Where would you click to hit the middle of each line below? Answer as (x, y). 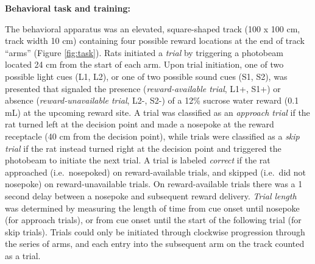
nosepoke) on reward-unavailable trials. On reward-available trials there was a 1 (154, 184)
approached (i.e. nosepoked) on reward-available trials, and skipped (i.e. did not (155, 172)
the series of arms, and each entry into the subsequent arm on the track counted (155, 244)
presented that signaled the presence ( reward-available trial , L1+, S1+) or (143, 88)
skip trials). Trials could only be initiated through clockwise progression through (155, 231)
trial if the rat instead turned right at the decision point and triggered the (143, 148)
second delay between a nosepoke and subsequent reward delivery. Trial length (151, 195)
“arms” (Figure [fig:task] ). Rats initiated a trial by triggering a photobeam (144, 52)
